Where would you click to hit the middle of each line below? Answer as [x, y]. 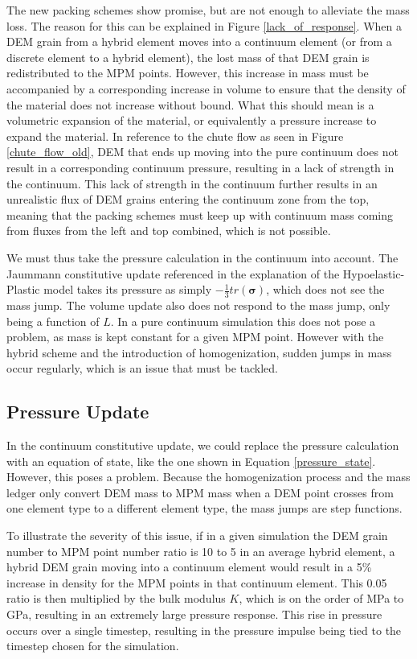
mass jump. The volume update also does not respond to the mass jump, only [198, 305]
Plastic [23, 289]
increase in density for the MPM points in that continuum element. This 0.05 [197, 582]
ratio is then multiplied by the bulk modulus [116, 598]
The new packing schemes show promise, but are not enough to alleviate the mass [208, 10]
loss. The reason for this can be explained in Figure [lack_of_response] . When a [204, 25]
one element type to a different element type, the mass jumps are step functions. [204, 508]
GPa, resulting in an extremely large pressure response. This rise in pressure [194, 614]
